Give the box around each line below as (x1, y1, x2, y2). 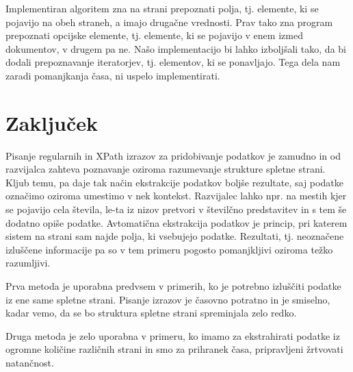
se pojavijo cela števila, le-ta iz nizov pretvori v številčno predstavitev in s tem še (5, 202, 347, 216)
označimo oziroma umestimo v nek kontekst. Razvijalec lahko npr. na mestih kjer (5, 188, 347, 203)
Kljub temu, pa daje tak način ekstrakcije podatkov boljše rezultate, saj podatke (5, 175, 343, 189)
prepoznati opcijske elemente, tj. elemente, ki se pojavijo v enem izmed (5, 28, 303, 42)
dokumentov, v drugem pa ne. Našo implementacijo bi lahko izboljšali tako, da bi (5, 41, 346, 55)
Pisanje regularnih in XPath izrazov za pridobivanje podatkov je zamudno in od (5, 148, 341, 162)
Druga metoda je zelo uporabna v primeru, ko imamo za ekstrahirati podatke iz (5, 328, 340, 343)
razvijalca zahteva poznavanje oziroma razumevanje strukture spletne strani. (5, 162, 326, 176)
